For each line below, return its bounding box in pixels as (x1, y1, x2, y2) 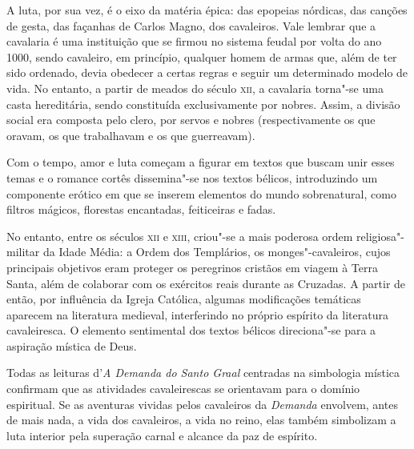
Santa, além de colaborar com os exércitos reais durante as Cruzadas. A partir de (6, 275, 406, 291)
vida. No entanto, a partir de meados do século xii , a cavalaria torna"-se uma (6, 79, 384, 96)
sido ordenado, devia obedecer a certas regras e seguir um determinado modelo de (6, 64, 408, 81)
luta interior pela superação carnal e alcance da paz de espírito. (6, 427, 318, 443)
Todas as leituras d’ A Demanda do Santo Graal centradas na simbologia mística (6, 364, 400, 381)
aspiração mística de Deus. (6, 337, 137, 354)
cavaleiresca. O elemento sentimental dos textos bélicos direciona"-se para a (6, 322, 376, 339)
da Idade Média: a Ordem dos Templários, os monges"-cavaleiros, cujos (42, 243, 391, 260)
